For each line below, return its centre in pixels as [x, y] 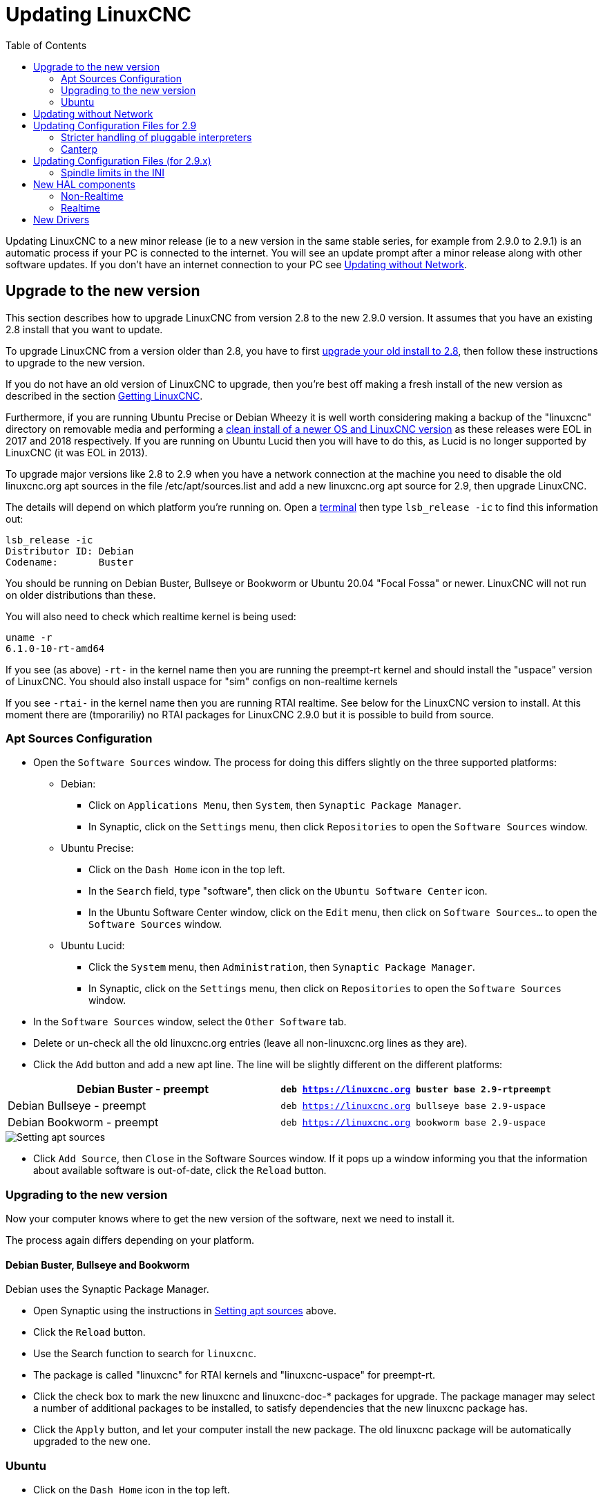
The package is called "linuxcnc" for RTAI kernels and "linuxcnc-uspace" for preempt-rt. [234, 1375]
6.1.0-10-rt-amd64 [55, 648]
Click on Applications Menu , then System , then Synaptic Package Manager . [275, 805]
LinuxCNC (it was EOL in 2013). [77, 452]
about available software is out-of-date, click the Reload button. [180, 1171]
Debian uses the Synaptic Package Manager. [107, 1289]
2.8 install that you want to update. [84, 329]
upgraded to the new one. [92, 1442]
